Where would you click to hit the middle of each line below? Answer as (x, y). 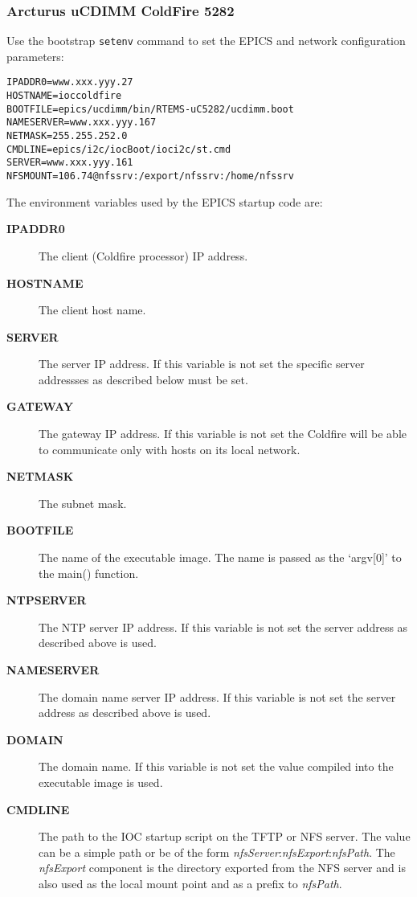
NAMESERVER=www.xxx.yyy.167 (82, 123)
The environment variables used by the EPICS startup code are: (165, 201)
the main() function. (89, 573)
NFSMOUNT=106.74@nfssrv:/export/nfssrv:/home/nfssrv (150, 176)
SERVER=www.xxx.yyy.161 (70, 163)
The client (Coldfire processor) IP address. (143, 255)
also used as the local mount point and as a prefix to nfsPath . (190, 883)
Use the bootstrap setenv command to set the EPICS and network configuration (206, 41)
